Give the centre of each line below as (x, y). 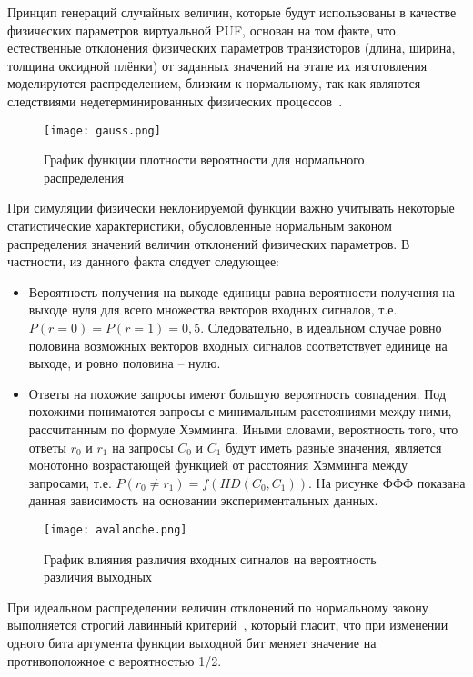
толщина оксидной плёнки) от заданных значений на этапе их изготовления (217, 65)
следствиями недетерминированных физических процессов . (175, 100)
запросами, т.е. (70, 482)
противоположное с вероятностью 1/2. (115, 660)
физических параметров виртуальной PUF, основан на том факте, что (201, 30)
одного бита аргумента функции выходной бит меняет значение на (192, 642)
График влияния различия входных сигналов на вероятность (210, 558)
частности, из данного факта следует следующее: (144, 261)
